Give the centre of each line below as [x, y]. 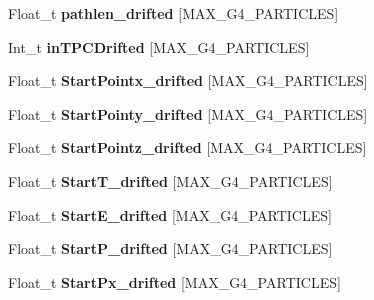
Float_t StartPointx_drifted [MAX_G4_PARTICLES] [188, 80]
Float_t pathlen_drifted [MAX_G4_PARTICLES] [173, 13]
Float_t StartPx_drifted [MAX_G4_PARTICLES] [174, 281]
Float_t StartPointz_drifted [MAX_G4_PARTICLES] [187, 147]
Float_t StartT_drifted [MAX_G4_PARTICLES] [170, 180]
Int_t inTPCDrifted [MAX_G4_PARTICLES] [159, 46]
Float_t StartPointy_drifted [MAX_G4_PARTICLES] [188, 113]
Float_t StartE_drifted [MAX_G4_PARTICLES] [170, 214]
